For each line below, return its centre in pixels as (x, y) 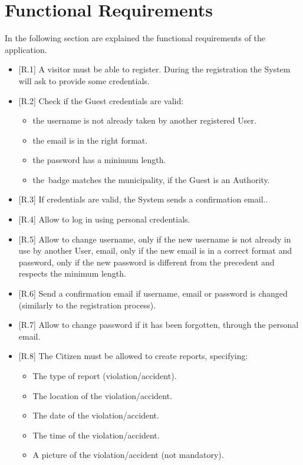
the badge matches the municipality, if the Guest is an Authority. (151, 179)
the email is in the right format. (90, 140)
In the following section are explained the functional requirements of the (135, 38)
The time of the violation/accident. (96, 435)
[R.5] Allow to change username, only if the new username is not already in (155, 239)
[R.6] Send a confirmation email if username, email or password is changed (153, 293)
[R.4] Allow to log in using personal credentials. (104, 219)
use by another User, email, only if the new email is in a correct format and (155, 250)
